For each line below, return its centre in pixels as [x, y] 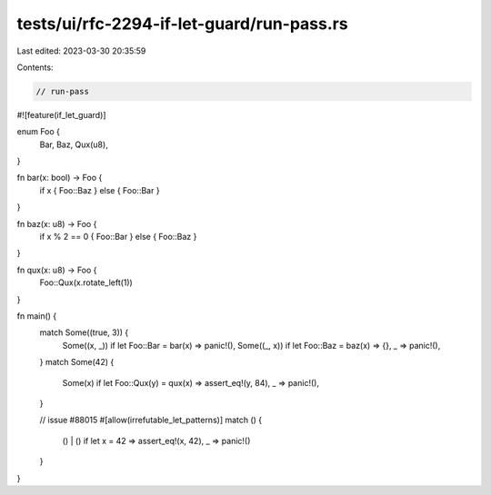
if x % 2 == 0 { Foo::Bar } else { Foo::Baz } [118, 237]
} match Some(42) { [77, 362]
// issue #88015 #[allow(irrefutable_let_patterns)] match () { [151, 420]
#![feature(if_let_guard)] [61, 114]
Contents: [35, 67]
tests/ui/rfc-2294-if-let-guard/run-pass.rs [183, 24]
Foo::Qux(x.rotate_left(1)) [86, 282]
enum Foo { [39, 132]
